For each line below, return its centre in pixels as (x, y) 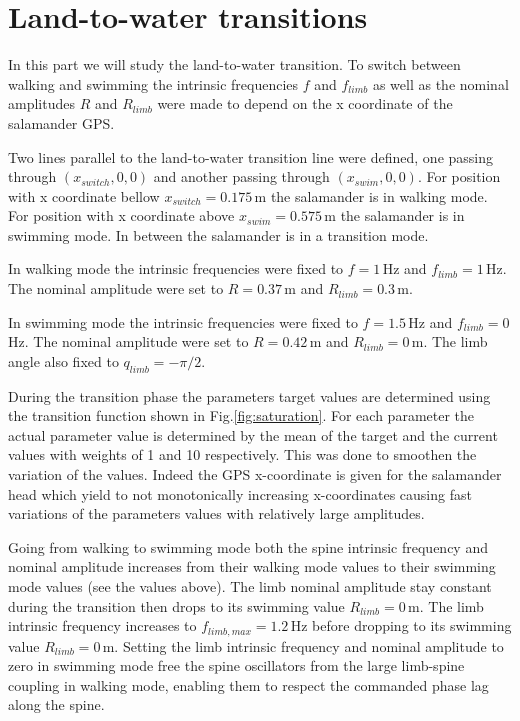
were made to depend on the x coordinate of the (305, 103)
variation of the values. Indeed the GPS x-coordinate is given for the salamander (255, 474)
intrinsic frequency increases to (102, 625)
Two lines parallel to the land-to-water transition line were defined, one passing (251, 156)
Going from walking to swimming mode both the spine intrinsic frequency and (248, 546)
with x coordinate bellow (84, 195)
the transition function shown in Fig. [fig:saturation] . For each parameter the (241, 415)
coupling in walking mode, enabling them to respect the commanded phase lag (248, 684)
